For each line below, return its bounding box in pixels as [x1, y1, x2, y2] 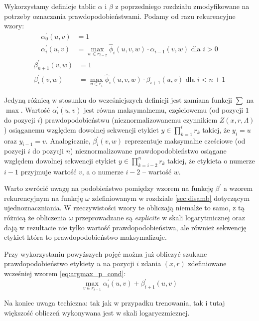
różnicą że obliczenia [4, 212, 67, 223]
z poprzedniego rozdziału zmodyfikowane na [115, 1, 250, 11]
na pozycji [103, 258, 134, 269]
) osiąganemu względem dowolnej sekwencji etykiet [4, 124, 159, 135]
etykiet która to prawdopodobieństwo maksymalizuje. [4, 232, 167, 242]
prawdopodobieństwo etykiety [4, 258, 95, 269]
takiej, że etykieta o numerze [167, 155, 255, 165]
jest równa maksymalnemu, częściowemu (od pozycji [84, 105, 244, 115]
